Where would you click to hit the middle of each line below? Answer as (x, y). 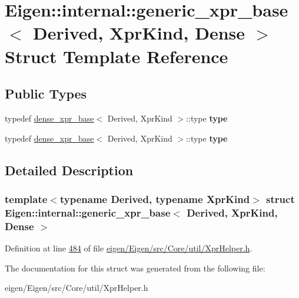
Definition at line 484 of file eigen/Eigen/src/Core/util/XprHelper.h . (129, 248)
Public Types (46, 94)
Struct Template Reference (117, 56)
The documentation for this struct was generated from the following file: (135, 268)
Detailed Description (69, 170)
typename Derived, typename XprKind (155, 199)
